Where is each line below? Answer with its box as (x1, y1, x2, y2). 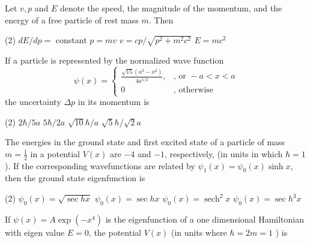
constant (55, 34, 87, 46)
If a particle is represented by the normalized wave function (5, 53, 224, 66)
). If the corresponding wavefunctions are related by (5, 159, 195, 172)
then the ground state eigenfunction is (5, 172, 145, 184)
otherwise (178, 85, 214, 94)
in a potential (30, 147, 80, 160)
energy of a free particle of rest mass (5, 13, 139, 26)
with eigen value (5, 226, 65, 238)
